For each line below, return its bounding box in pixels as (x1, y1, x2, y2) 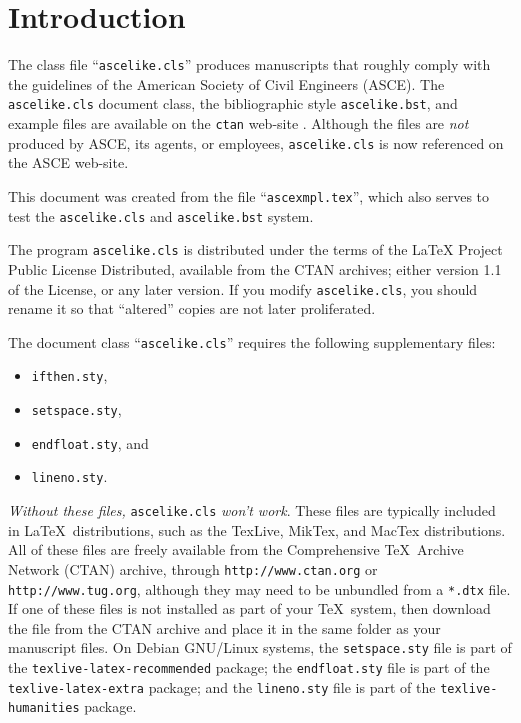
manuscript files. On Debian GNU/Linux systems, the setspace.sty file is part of (8, 637, 512, 658)
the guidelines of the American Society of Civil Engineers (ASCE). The (8, 73, 445, 94)
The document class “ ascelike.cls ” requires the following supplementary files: (8, 331, 496, 352)
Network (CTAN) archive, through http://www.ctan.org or (8, 558, 378, 579)
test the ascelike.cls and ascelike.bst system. (8, 205, 314, 226)
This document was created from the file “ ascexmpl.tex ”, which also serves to (8, 185, 490, 206)
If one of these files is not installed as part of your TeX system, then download (8, 598, 491, 619)
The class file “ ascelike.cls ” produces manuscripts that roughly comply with (8, 54, 491, 75)
